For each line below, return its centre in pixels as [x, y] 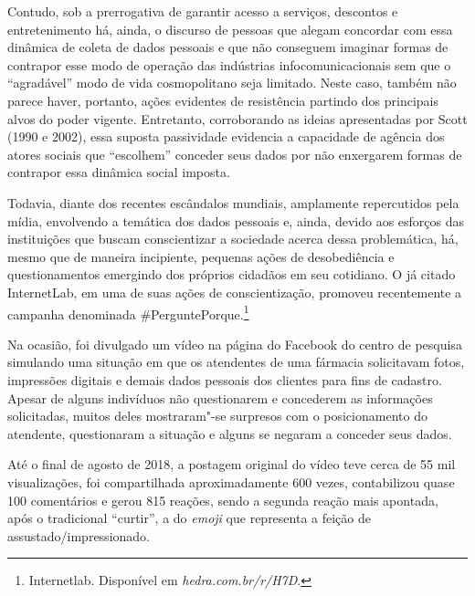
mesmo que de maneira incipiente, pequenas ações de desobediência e [201, 256]
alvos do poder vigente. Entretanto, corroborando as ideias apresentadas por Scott [237, 118]
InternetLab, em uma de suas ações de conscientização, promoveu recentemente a [235, 292]
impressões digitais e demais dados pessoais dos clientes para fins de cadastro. [225, 379]
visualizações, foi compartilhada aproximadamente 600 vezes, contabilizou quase [231, 481]
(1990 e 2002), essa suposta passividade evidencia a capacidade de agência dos [226, 136]
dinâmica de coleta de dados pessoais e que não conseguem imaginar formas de [228, 47]
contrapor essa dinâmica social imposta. [119, 172]
